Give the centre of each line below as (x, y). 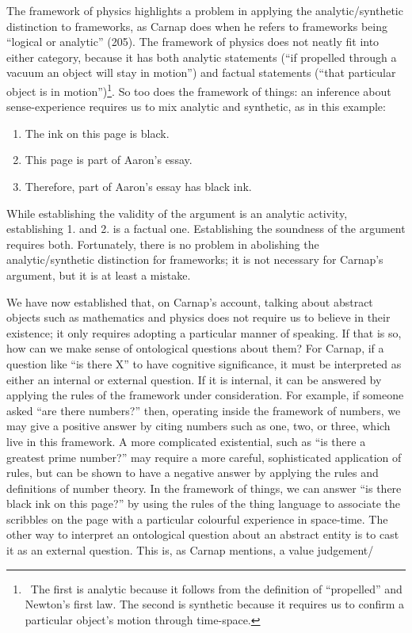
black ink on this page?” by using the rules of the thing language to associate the (204, 503)
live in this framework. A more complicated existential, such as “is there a (186, 441)
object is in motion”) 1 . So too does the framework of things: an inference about (199, 90)
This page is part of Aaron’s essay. (109, 160)
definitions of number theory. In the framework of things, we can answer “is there (204, 488)
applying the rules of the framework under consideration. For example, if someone (205, 395)
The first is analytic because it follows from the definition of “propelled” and (216, 588)
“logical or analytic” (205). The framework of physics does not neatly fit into (193, 42)
